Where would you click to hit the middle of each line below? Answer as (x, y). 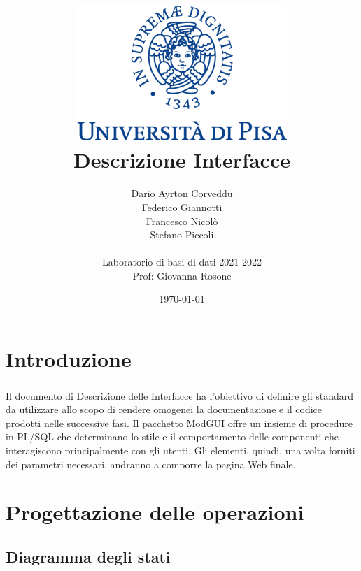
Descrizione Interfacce (182, 160)
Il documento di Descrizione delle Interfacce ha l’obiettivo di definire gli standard (180, 395)
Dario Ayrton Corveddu (182, 193)
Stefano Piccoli (182, 234)
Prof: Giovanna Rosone (182, 275)
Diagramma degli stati (88, 556)
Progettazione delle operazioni (155, 512)
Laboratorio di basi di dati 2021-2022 (182, 262)
